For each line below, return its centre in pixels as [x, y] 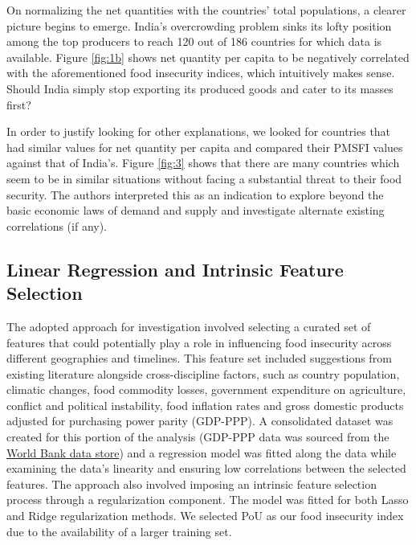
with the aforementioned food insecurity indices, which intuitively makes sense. [201, 73]
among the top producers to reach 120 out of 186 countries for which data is [194, 41]
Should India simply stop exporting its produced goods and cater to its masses [200, 88]
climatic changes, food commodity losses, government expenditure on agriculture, [206, 389]
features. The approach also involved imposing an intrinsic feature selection [192, 484]
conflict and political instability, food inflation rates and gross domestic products [205, 405]
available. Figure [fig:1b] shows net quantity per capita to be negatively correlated [208, 57]
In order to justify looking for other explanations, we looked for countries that [199, 131]
